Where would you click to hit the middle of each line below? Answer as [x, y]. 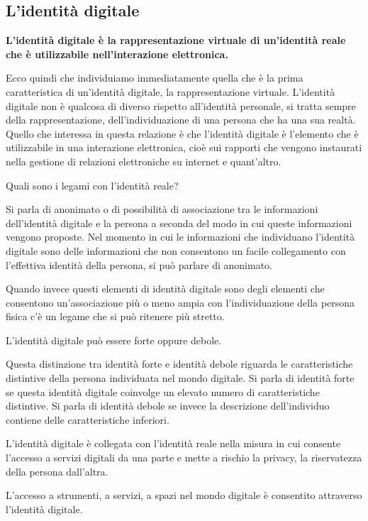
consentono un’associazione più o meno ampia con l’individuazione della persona [180, 302]
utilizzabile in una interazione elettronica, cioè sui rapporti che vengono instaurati [184, 147]
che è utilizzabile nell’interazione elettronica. [117, 54]
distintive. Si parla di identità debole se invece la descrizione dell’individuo [168, 406]
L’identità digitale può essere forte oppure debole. [114, 340]
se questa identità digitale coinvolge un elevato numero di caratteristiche [163, 391]
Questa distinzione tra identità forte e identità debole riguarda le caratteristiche [179, 364]
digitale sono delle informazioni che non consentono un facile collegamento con [176, 250]
